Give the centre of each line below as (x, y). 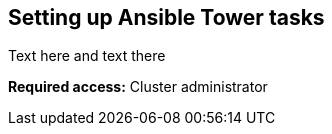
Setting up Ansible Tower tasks (166, 17)
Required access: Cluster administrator (138, 87)
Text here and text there (87, 56)
